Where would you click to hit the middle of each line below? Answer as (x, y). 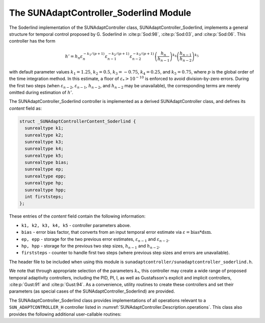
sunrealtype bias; (47, 162)
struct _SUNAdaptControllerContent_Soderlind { (78, 121)
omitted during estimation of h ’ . (41, 92)
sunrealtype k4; (44, 149)
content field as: (25, 108)
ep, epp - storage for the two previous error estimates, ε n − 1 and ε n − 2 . (95, 239)
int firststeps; (44, 197)
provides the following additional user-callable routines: (65, 314)
